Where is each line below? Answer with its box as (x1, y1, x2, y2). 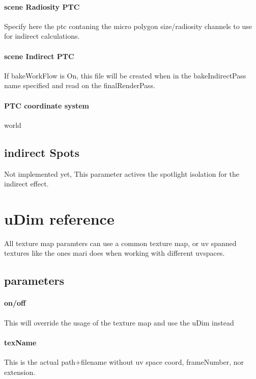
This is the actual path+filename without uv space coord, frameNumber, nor (4, 357, 244, 367)
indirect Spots (4, 144, 79, 160)
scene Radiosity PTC (4, 1, 80, 12)
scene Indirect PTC (4, 50, 74, 61)
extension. (4, 366, 36, 377)
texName (4, 337, 37, 347)
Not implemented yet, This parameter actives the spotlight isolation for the (4, 168, 240, 179)
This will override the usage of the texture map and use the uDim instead (4, 317, 234, 328)
